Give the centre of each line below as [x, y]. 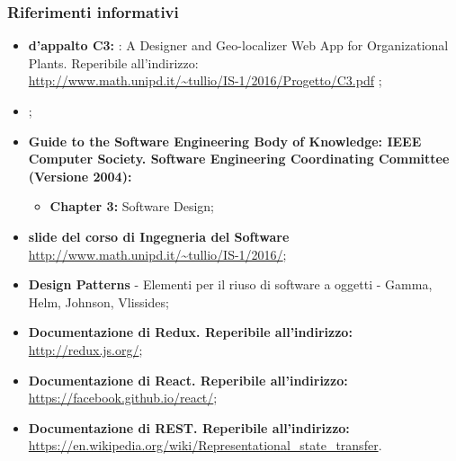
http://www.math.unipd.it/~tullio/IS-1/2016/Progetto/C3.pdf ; [205, 80]
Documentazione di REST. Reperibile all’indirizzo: [189, 427]
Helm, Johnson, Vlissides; [98, 301]
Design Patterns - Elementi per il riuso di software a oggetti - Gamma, [230, 284]
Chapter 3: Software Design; [132, 206]
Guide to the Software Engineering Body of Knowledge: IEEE [225, 141]
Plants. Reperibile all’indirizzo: [113, 62]
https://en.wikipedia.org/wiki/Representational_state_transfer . [205, 445]
